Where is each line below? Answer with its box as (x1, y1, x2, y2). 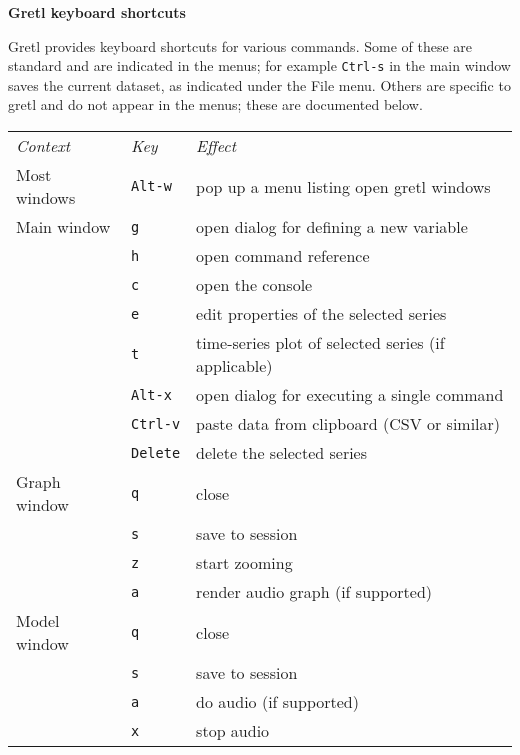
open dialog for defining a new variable (196, 215, 468, 239)
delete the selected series (196, 441, 368, 465)
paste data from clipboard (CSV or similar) (196, 412, 501, 436)
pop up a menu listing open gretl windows (196, 174, 491, 198)
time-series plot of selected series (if (196, 331, 445, 355)
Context (16, 134, 71, 158)
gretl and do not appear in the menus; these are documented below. (8, 94, 423, 115)
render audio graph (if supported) (196, 580, 432, 604)
